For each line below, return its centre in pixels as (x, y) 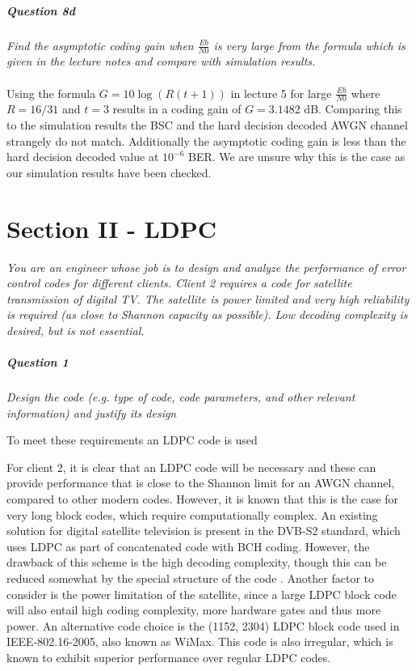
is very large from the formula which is (309, 45)
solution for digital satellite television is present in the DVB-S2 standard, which (204, 531)
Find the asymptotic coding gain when (100, 45)
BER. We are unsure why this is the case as (296, 157)
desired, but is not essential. (76, 330)
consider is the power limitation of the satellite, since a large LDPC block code (202, 594)
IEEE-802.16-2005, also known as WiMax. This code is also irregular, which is (200, 641)
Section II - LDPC (111, 228)
